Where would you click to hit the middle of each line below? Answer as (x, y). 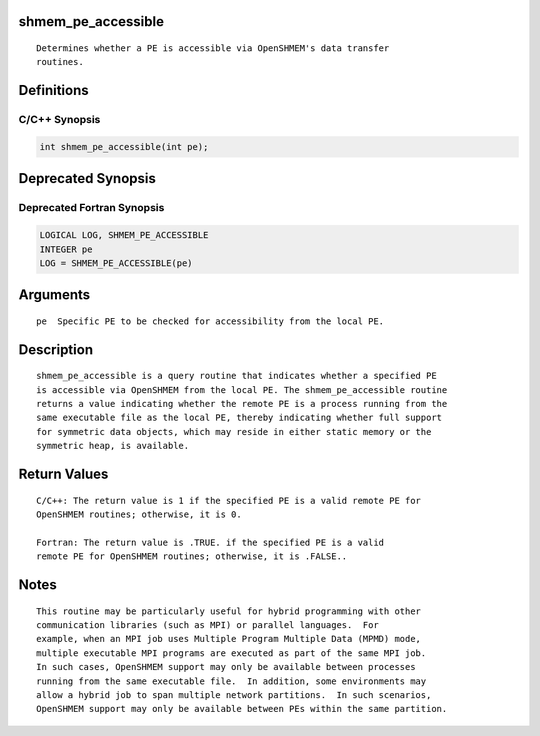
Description (56, 349)
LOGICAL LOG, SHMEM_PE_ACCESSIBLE (124, 235)
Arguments (54, 295)
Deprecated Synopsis (87, 178)
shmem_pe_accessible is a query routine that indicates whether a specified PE (236, 376)
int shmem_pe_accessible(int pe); (124, 146)
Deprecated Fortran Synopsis (91, 208)
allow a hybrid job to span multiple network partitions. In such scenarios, (234, 694)
